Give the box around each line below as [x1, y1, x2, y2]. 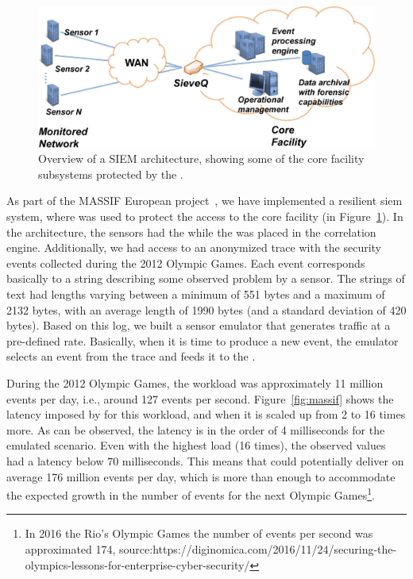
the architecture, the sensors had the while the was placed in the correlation [6, 223, 376, 240]
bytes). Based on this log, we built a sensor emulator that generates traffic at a [6, 317, 391, 334]
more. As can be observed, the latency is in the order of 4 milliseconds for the [6, 421, 385, 438]
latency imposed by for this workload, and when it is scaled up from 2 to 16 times [6, 406, 406, 423]
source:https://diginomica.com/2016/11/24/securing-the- [119, 540, 397, 557]
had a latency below [6, 452, 104, 469]
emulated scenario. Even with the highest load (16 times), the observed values [6, 437, 386, 454]
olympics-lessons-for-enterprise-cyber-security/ [25, 556, 250, 573]
